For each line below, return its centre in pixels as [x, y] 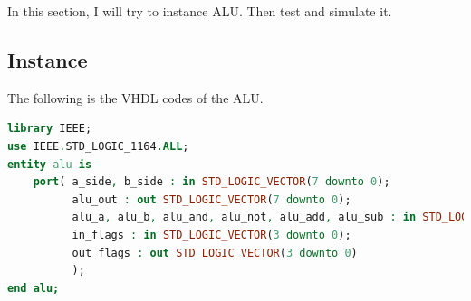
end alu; [34, 288]
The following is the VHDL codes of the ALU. [135, 97]
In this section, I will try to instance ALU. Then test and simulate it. [200, 11]
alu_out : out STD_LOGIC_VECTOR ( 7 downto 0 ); [211, 199]
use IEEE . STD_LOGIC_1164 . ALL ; [98, 146]
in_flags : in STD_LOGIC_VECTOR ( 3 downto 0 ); [211, 235]
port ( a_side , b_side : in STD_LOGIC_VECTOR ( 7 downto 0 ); [211, 182]
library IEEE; [50, 129]
